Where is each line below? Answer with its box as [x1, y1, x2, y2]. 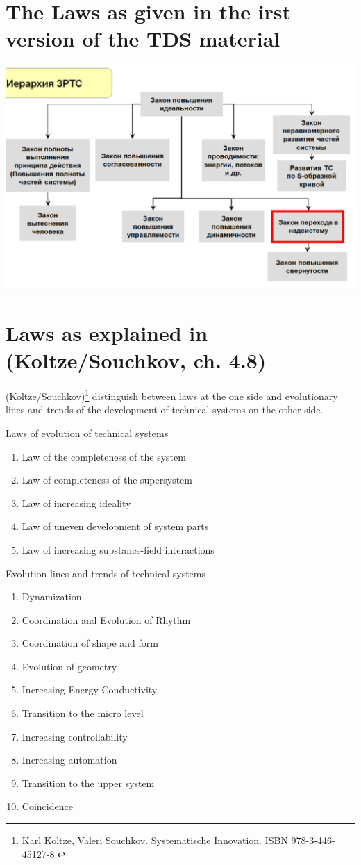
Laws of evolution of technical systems [6, 425, 169, 440]
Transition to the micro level [22, 706, 144, 720]
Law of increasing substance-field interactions [22, 542, 215, 557]
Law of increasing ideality [22, 495, 131, 510]
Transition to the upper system [22, 775, 155, 790]
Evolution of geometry [22, 659, 117, 673]
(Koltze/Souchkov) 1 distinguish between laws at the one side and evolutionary [6, 387, 338, 403]
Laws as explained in [6, 318, 208, 347]
